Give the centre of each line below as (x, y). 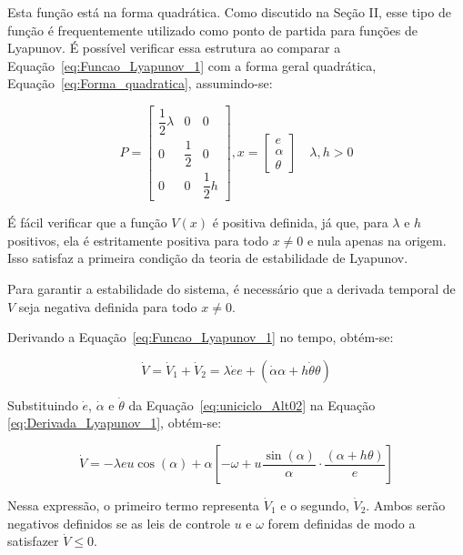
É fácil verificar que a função (87, 222)
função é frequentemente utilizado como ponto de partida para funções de (212, 30)
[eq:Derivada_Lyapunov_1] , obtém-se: (115, 423)
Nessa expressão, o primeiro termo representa (134, 505)
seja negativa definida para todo (108, 306)
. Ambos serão (406, 505)
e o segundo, (315, 505)
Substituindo (43, 404)
